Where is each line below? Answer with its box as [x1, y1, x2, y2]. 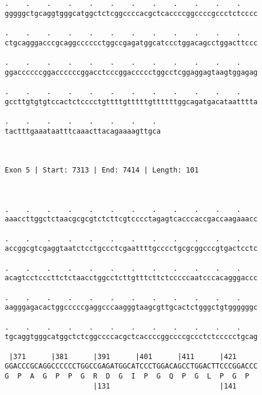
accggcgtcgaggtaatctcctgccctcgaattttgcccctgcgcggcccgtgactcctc [5, 244, 258, 253]
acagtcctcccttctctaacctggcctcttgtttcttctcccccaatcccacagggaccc [5, 274, 258, 283]
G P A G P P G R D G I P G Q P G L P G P [5, 371, 250, 380]
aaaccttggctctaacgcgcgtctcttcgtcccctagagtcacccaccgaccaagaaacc [5, 215, 258, 224]
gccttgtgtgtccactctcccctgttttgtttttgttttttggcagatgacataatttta [5, 97, 258, 106]
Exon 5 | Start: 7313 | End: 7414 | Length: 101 [5, 166, 199, 175]
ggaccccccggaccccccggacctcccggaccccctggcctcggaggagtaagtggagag [5, 68, 258, 77]
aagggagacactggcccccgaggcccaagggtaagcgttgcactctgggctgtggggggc [5, 303, 258, 312]
